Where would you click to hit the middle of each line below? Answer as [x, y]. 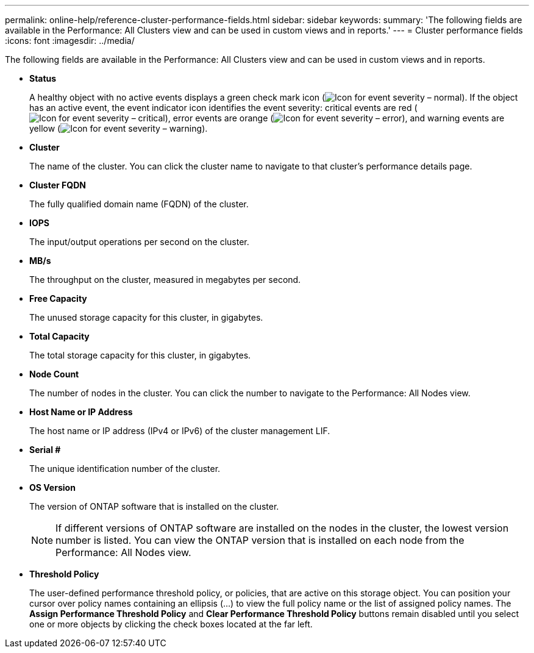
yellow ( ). [119, 128]
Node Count [54, 374]
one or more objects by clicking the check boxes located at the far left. [171, 624]
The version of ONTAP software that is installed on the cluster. [154, 506]
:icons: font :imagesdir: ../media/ [70, 41]
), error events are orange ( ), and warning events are [335, 118]
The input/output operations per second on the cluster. [139, 242]
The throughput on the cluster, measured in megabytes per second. [165, 280]
